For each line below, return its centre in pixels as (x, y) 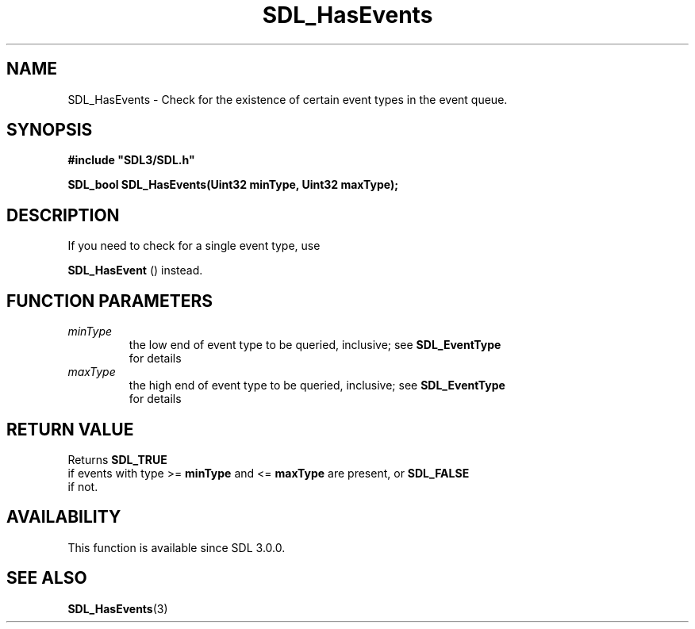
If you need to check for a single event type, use (194, 246)
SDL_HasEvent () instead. (135, 270)
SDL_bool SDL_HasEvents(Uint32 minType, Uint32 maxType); (233, 185)
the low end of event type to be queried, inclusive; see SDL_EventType (315, 345)
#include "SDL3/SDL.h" (131, 160)
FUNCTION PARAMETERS (109, 301)
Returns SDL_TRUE (117, 459)
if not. (83, 486)
